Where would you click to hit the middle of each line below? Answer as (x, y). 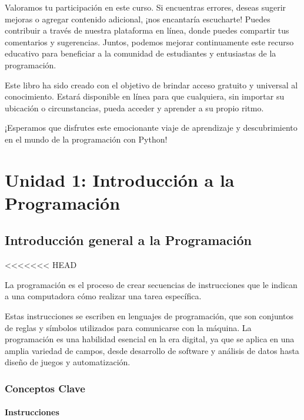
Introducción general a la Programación (128, 240)
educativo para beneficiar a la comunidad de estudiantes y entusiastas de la (141, 53)
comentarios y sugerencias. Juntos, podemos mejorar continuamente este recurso (149, 42)
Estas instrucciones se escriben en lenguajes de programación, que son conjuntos (149, 316)
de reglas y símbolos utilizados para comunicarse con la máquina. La (128, 327)
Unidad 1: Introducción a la (120, 179)
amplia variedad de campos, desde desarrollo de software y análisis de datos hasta (152, 350)
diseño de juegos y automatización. (68, 362)
